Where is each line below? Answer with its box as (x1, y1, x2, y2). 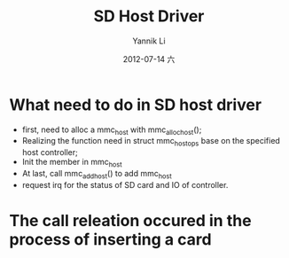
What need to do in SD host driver (9, 95, 262, 114)
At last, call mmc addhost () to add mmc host (21, 168, 173, 181)
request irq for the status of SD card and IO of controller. (21, 179, 229, 190)
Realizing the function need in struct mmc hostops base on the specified (21, 136, 281, 148)
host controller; (21, 147, 78, 158)
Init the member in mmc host (21, 157, 122, 169)
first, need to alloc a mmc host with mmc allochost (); (21, 124, 202, 137)
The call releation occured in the (9, 211, 252, 231)
